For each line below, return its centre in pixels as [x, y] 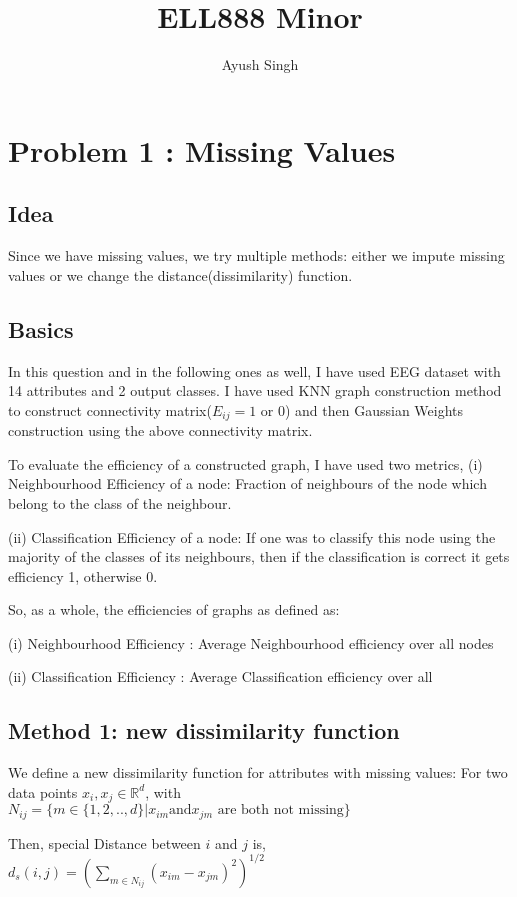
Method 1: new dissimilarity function [204, 730]
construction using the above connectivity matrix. [160, 430]
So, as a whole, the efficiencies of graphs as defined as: [174, 609]
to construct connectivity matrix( [110, 409]
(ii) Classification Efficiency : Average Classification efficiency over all [220, 676]
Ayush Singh [260, 64]
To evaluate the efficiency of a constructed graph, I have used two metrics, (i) [245, 463]
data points [43, 791]
